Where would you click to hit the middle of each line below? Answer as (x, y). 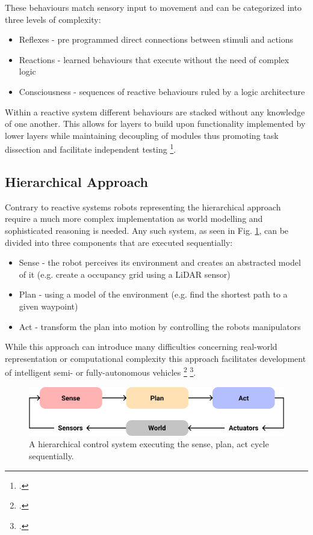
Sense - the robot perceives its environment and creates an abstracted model (160, 262)
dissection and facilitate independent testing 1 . (91, 148)
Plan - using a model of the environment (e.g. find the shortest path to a (153, 294)
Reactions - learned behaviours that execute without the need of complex (154, 59)
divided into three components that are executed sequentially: (119, 242)
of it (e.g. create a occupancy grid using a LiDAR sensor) (125, 274)
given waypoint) (48, 306)
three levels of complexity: (53, 19)
